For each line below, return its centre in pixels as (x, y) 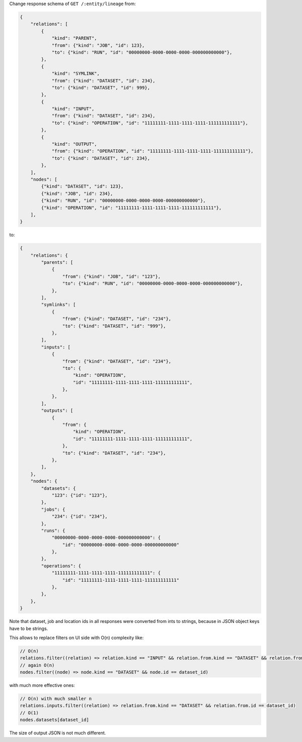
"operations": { (61, 566)
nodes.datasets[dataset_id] (54, 720)
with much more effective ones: (42, 686)
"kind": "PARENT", (74, 38)
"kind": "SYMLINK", (76, 74)
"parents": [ (57, 263)
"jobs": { (53, 509)
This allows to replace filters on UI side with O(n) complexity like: (77, 638)
